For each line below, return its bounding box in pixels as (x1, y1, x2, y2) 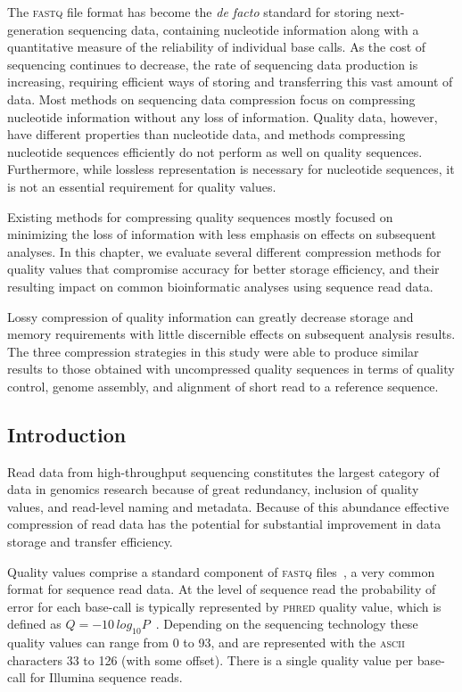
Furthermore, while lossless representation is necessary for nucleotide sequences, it (7, 160, 455, 178)
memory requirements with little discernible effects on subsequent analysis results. (7, 325, 456, 343)
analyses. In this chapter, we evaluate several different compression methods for (7, 242, 441, 260)
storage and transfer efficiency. (7, 532, 173, 551)
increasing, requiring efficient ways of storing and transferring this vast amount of (7, 72, 453, 91)
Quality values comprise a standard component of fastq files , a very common (7, 562, 435, 581)
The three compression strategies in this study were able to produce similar (7, 342, 419, 360)
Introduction (7, 420, 127, 448)
